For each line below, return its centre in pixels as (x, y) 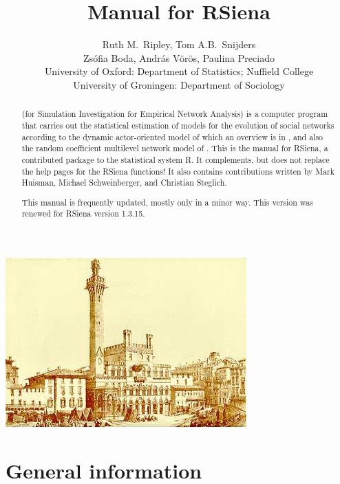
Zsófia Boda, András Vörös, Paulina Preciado (179, 57)
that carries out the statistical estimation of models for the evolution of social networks (178, 125)
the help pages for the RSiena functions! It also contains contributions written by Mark (178, 171)
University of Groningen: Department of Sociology (179, 84)
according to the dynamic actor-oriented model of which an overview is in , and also (172, 136)
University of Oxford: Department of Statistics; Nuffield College (179, 71)
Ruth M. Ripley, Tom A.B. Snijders (179, 44)
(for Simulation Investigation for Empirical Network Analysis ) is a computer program (175, 114)
